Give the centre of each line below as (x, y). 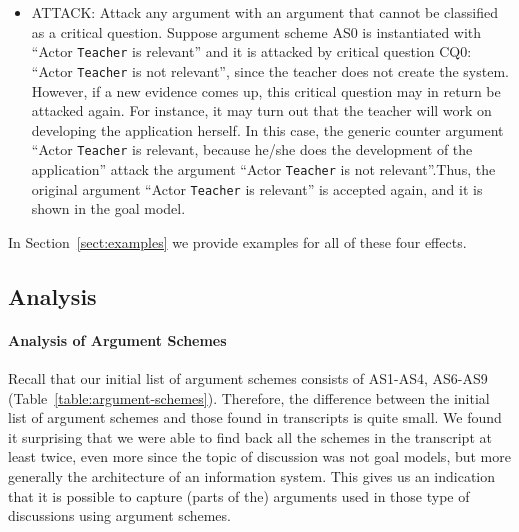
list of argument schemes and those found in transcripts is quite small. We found (255, 417)
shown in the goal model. (108, 208)
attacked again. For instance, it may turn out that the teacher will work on (261, 110)
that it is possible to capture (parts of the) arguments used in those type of (239, 495)
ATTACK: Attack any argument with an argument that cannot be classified (264, 12)
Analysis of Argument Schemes (117, 339)
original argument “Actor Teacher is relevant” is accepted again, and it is (257, 188)
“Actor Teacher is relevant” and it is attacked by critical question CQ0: (251, 51)
